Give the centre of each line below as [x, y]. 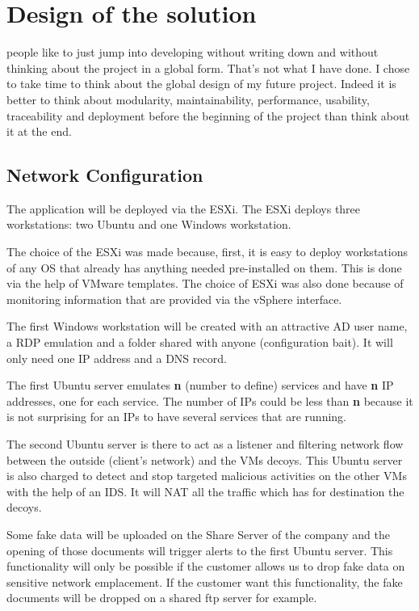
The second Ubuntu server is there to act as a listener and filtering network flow [205, 444]
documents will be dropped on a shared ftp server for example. [162, 598]
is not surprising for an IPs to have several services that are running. [177, 417]
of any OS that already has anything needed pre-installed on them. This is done [204, 267]
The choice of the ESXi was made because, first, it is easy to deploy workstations [207, 252]
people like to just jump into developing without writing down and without [193, 52]
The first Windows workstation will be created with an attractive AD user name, [207, 326]
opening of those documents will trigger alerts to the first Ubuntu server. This [200, 550]
